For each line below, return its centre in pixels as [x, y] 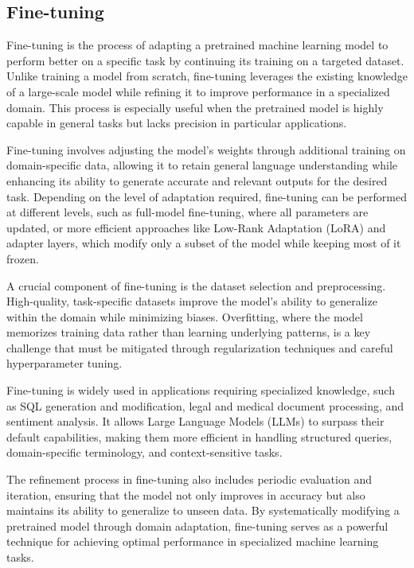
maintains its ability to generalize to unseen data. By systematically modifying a [203, 510]
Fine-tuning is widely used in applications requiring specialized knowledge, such [201, 390]
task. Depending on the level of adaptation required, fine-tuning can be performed [207, 196]
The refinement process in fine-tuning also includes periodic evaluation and [189, 479]
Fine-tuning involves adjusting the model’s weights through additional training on [206, 149]
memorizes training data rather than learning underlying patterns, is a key [189, 332]
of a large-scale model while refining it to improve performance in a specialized [198, 91]
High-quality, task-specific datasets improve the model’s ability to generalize [192, 301]
